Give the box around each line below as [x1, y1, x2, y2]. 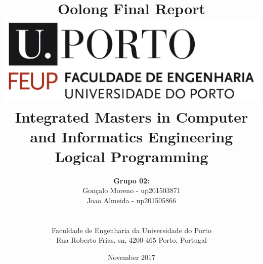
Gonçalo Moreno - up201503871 [82, 185, 181, 196]
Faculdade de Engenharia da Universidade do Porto [52, 224, 211, 235]
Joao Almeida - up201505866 [86, 195, 177, 206]
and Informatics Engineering [30, 126, 233, 146]
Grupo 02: [113, 175, 150, 185]
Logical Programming [55, 145, 208, 166]
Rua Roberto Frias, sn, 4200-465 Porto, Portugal [56, 235, 207, 245]
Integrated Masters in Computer [15, 106, 248, 127]
